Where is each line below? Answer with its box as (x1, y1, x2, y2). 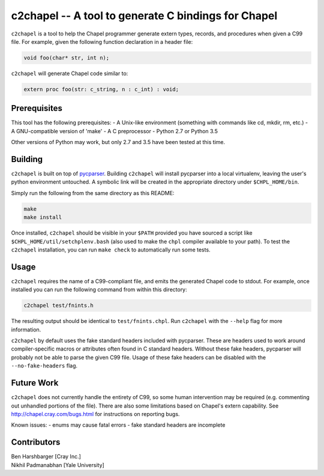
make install (23, 214, 62, 221)
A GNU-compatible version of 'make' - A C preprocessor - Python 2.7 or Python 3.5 (11, 127, 218, 134)
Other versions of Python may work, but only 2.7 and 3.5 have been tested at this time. (11, 139, 226, 146)
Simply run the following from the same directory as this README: (11, 189, 175, 196)
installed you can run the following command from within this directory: (11, 286, 187, 294)
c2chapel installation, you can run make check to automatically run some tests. (11, 246, 211, 253)
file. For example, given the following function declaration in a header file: (11, 38, 193, 45)
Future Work (11, 378, 59, 388)
